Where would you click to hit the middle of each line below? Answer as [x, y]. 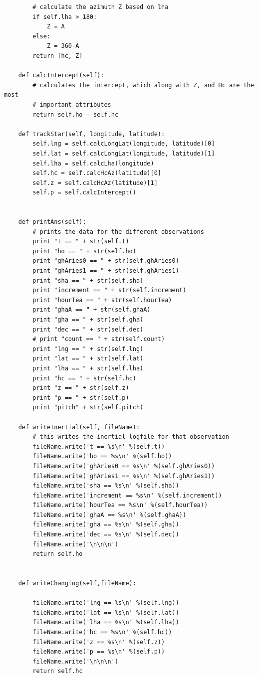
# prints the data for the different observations [118, 232]
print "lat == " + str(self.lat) [88, 359]
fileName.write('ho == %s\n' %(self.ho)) [102, 456]
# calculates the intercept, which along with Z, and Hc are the [143, 85]
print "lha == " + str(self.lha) [88, 368]
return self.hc [58, 671]
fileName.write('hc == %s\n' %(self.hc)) [102, 632]
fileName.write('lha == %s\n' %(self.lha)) [106, 622]
